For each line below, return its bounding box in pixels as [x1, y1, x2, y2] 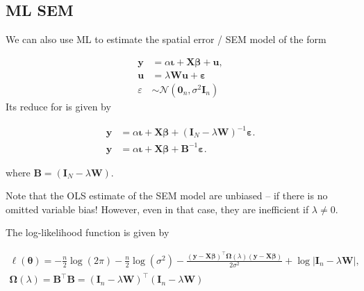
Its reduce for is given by [6, 99, 111, 113]
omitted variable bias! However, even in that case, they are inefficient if [6, 201, 309, 216]
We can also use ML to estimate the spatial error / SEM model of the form [6, 32, 326, 47]
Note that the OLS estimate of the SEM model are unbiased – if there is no [6, 188, 328, 203]
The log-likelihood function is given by [6, 225, 169, 240]
